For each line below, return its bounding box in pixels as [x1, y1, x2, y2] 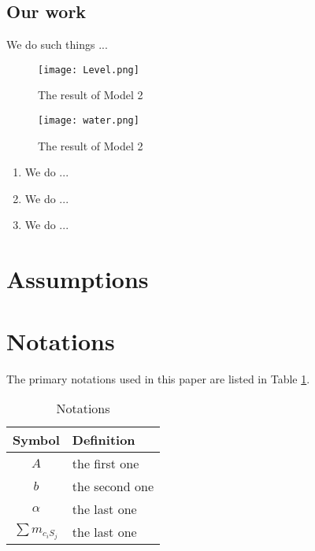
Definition [72, 431, 135, 449]
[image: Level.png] [38, 64, 139, 76]
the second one [72, 477, 154, 496]
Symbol [13, 431, 60, 449]
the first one [72, 454, 139, 473]
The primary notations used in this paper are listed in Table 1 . [6, 370, 310, 386]
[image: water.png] [38, 115, 139, 127]
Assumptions [6, 263, 149, 295]
